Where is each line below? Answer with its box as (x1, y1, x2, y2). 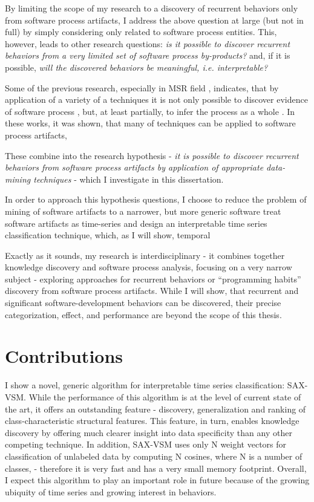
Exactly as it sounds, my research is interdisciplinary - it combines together (5, 249, 285, 261)
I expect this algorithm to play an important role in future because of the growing (5, 474, 310, 486)
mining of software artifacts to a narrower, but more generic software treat (5, 204, 281, 217)
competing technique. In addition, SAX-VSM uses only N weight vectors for (5, 438, 287, 451)
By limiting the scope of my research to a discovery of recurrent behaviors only (5, 2, 298, 14)
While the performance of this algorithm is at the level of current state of (28, 390, 301, 403)
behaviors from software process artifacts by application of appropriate (5, 161, 264, 174)
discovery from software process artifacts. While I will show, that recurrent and (5, 284, 299, 297)
